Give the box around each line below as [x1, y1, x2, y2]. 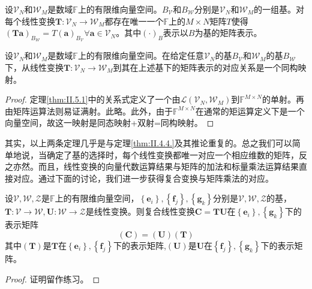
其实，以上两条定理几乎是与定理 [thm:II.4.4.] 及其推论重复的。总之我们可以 [5, 136, 292, 149]
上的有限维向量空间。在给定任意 [77, 49, 204, 62]
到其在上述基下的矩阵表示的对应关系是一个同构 [113, 61, 298, 73]
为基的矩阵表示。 [194, 26, 262, 39]
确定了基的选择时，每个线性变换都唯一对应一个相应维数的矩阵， [46, 148, 299, 161]
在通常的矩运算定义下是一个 [195, 104, 305, 117]
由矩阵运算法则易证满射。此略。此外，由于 [5, 104, 173, 117]
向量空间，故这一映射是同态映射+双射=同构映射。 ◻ [5, 116, 214, 129]
